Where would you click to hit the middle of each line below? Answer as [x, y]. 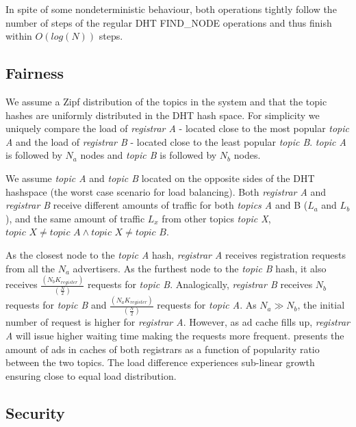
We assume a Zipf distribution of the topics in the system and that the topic [166, 101]
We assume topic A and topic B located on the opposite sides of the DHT [160, 178]
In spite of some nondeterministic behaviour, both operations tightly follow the [171, 9]
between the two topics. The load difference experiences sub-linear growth [160, 362]
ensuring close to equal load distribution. [91, 375]
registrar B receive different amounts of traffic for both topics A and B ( [157, 205]
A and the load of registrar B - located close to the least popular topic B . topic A [176, 141]
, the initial [321, 305]
